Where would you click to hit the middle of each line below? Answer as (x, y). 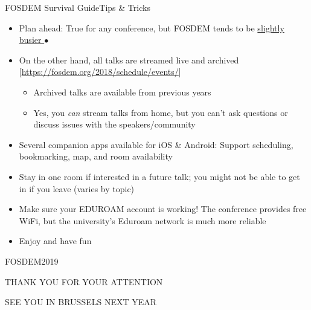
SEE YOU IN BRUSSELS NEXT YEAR (81, 302)
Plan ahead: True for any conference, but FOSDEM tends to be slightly (152, 27)
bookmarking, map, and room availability (96, 156)
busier (30, 40)
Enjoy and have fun (55, 241)
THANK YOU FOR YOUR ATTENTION (84, 281)
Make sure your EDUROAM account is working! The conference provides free (163, 209)
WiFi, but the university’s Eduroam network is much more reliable (143, 220)
